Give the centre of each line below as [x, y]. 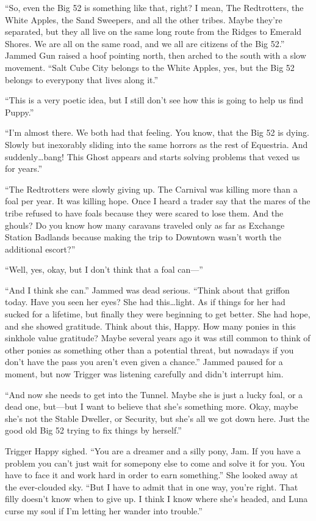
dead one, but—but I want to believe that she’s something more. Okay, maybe [152, 406]
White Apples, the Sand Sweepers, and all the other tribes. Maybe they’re [144, 19]
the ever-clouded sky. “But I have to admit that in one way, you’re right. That [152, 486]
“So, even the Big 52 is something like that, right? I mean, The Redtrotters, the [154, 7]
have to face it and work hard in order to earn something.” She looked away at [152, 475]
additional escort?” [40, 249]
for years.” [24, 168]
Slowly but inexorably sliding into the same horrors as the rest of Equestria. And [156, 144]
